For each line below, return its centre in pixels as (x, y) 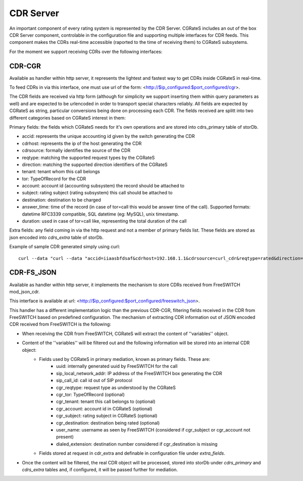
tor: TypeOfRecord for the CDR (54, 179)
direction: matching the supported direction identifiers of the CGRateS (95, 165)
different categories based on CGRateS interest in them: (67, 118)
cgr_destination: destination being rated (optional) (108, 423)
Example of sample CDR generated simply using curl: (65, 247)
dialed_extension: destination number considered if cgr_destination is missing (137, 444)
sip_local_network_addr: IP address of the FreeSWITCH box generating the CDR (139, 373)
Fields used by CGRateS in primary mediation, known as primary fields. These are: (125, 359)
